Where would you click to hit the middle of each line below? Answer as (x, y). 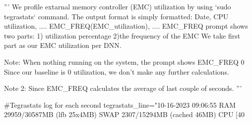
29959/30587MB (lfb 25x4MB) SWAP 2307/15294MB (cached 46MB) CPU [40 (124, 114)
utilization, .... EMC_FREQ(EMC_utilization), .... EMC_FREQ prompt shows (126, 26)
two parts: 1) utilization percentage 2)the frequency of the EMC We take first (122, 35)
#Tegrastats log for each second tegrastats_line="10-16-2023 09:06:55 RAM (120, 104)
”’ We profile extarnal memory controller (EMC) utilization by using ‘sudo (118, 6)
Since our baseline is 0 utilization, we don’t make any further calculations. (117, 71)
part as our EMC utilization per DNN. (63, 45)
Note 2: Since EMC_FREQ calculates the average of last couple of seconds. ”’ (123, 88)
